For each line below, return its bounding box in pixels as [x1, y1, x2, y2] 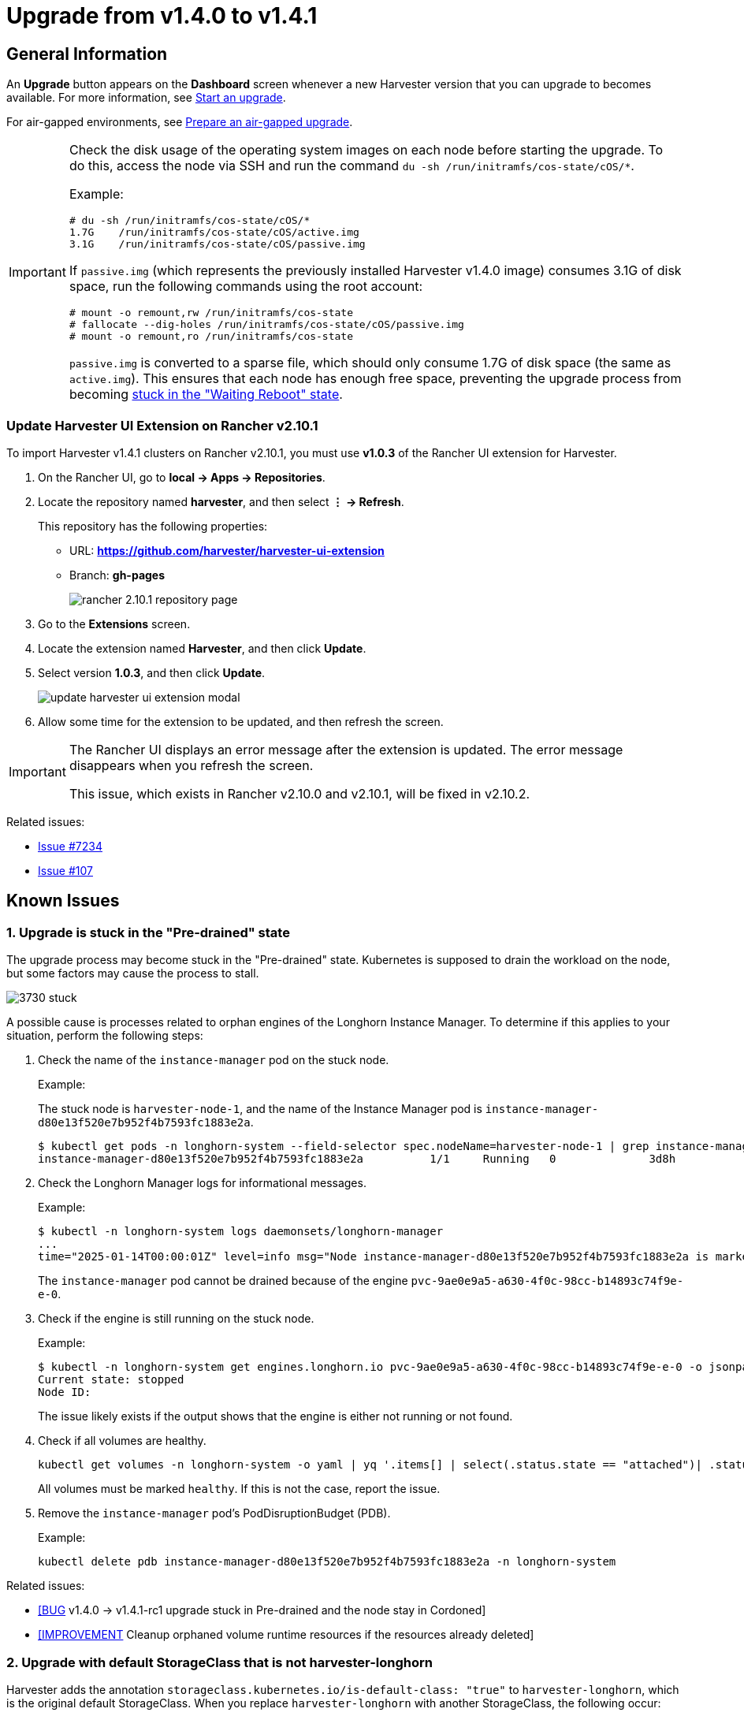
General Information [6, 43, 168, 64]
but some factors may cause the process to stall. [6, 966, 259, 981]
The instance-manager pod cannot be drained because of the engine [38, 1274, 408, 1288]
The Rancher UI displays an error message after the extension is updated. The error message [69, 741, 623, 757]
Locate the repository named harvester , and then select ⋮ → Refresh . [38, 494, 404, 508]
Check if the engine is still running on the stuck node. [38, 1312, 314, 1326]
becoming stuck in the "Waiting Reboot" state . [69, 386, 343, 403]
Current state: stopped [38, 1373, 184, 1387]
